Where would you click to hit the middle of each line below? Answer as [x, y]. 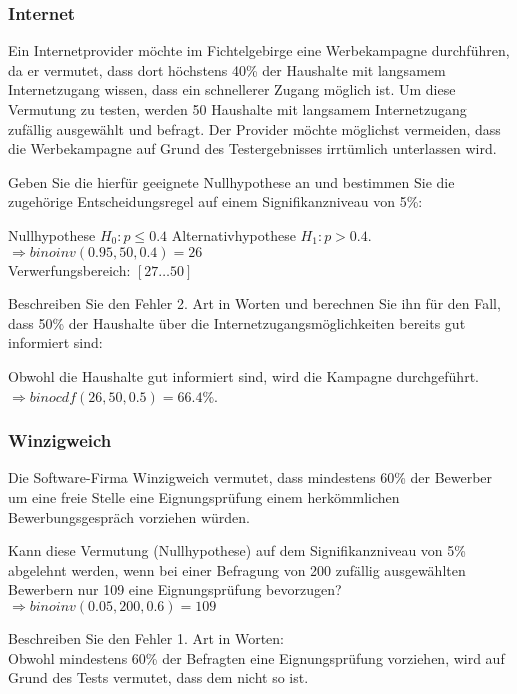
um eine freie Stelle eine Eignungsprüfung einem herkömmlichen [204, 496]
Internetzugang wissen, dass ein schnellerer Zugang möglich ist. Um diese [232, 89]
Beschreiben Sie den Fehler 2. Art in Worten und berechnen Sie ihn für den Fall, [254, 303]
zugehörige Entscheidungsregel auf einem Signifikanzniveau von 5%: [215, 201]
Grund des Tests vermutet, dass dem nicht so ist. [158, 677]
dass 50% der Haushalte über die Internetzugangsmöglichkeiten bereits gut [237, 322]
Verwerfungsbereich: [69, 269]
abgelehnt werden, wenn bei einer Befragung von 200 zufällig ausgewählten [237, 569]
